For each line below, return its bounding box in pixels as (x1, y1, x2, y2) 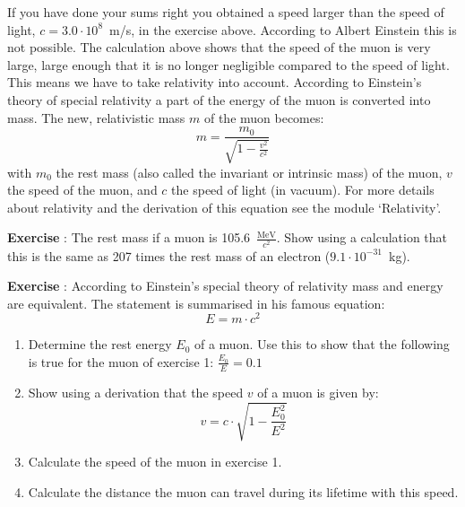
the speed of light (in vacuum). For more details (171, 180, 435, 199)
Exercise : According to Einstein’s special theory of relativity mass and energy (7, 276, 443, 295)
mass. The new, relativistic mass (7, 108, 185, 127)
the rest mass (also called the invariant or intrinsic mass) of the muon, (56, 162, 443, 181)
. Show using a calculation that (276, 228, 448, 247)
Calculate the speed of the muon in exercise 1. (28, 451, 282, 470)
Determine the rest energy (28, 335, 172, 354)
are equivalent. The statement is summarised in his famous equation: (7, 293, 385, 312)
